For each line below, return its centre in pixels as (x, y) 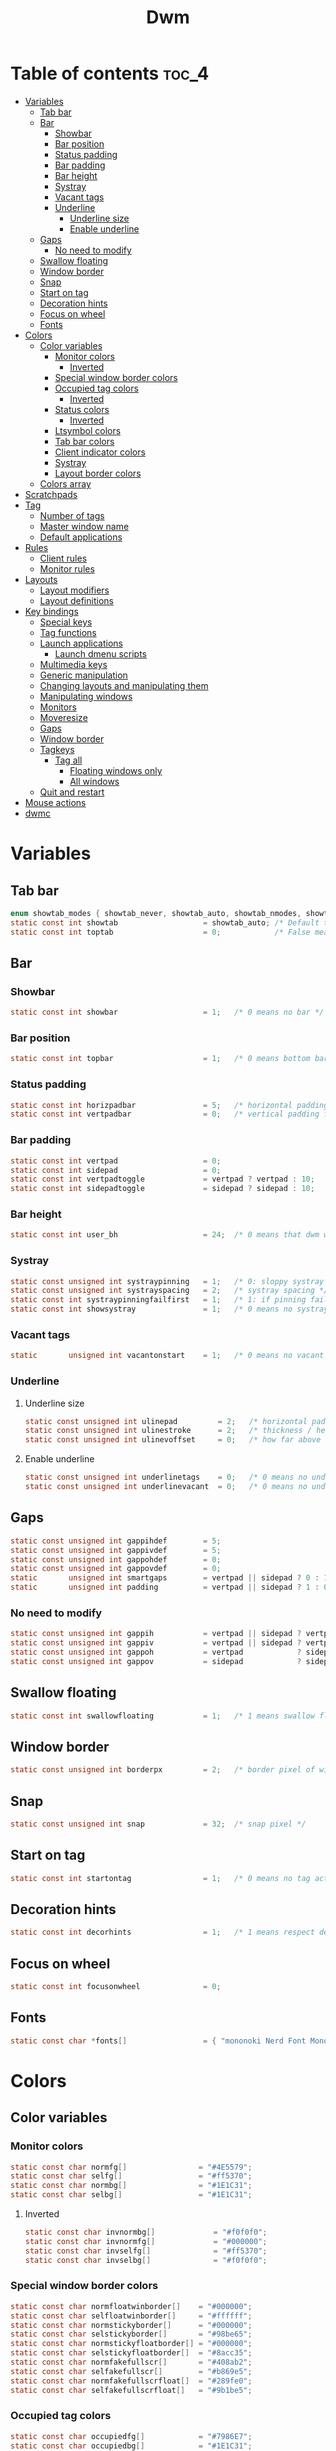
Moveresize (63, 717)
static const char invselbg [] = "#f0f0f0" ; (146, 2260)
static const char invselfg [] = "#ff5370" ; (146, 2251)
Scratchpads (51, 494)
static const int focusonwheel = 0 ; (116, 1987)
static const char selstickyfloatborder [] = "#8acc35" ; (131, 2353)
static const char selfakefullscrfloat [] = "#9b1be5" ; (131, 2390)
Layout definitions (76, 600)
